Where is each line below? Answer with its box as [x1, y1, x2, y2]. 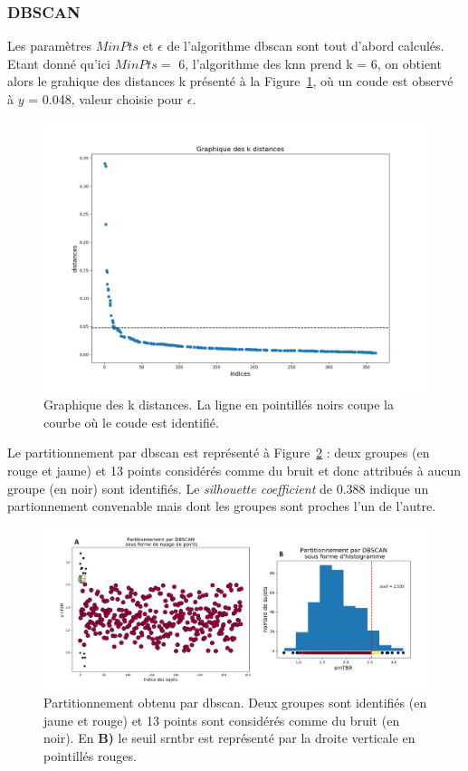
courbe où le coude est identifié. [43, 412, 219, 431]
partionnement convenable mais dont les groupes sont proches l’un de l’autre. [7, 496, 436, 516]
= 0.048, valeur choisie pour [28, 90, 184, 108]
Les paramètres [7, 36, 91, 55]
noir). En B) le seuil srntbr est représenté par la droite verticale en [43, 728, 415, 747]
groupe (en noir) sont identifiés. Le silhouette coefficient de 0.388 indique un [7, 478, 429, 497]
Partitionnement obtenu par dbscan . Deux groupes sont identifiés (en [43, 692, 427, 711]
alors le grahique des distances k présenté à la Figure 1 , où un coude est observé [7, 72, 454, 91]
